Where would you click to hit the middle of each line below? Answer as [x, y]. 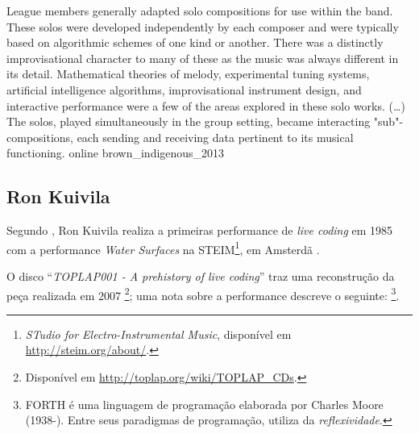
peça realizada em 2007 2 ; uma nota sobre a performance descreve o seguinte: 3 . [203, 294]
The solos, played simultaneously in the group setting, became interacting [189, 121]
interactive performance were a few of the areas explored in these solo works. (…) [206, 105]
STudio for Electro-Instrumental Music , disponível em [158, 334]
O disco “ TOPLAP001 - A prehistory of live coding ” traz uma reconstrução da [201, 275]
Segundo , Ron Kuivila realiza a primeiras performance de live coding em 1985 [200, 230]
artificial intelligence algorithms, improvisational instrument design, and [184, 89]
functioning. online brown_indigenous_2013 [116, 153]
